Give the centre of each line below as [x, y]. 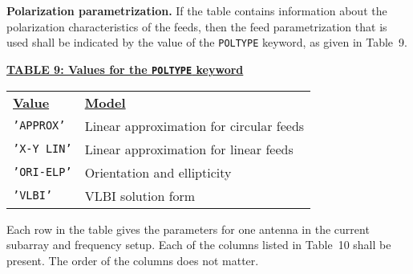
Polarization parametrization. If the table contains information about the [197, 10]
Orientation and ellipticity [158, 172]
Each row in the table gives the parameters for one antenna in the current [188, 229]
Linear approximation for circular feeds [194, 125]
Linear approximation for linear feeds [189, 149]
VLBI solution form [140, 195]
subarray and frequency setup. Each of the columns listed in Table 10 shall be [199, 245]
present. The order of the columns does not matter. [133, 260]
